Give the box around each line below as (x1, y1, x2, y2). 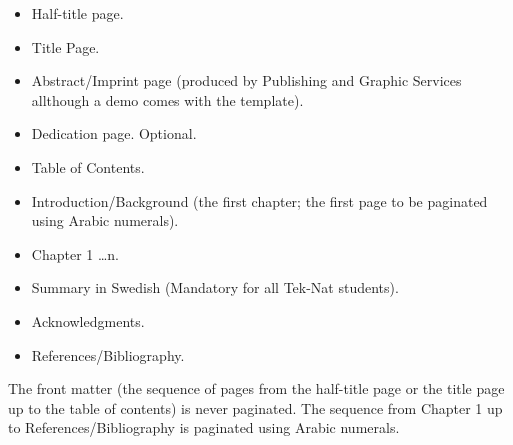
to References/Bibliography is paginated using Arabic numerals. (8, 417, 400, 438)
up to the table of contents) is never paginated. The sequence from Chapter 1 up (8, 397, 503, 418)
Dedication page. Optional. (31, 123, 197, 144)
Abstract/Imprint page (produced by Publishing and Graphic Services (31, 70, 462, 91)
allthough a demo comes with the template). (31, 89, 304, 110)
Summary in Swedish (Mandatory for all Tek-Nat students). (31, 277, 399, 298)
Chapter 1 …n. (31, 243, 120, 264)
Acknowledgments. (31, 310, 145, 331)
